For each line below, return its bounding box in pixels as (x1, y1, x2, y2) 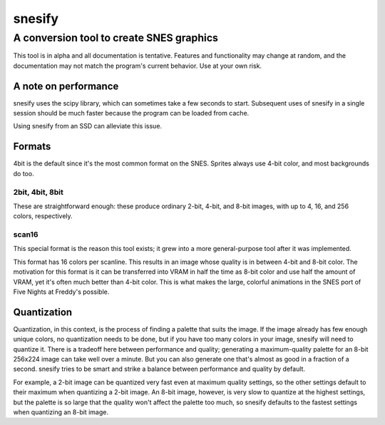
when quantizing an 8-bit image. (13, 408, 108, 416)
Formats (13, 140, 51, 153)
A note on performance (13, 80, 119, 92)
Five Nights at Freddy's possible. (13, 287, 110, 296)
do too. (13, 169, 35, 178)
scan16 (13, 230, 38, 240)
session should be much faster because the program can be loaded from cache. (13, 109, 250, 118)
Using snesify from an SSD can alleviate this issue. (13, 122, 163, 130)
